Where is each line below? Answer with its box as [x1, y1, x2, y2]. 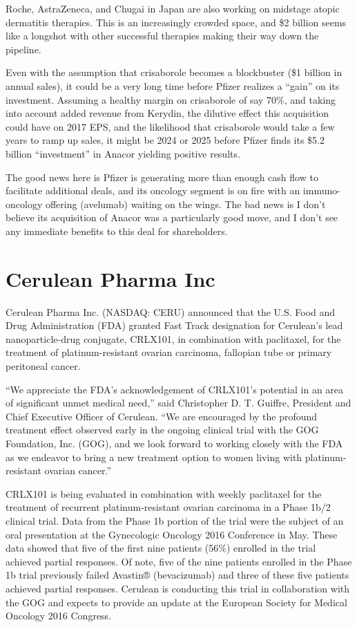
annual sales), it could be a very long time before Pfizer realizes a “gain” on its [6, 78, 340, 93]
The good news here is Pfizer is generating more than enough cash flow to [6, 169, 318, 184]
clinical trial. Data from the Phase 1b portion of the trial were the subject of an [6, 513, 344, 527]
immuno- [302, 183, 340, 198]
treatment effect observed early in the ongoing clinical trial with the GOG [6, 422, 319, 437]
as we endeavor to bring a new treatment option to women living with [6, 449, 302, 464]
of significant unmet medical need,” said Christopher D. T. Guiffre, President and [6, 395, 351, 410]
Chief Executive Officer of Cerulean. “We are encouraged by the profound [6, 409, 318, 423]
